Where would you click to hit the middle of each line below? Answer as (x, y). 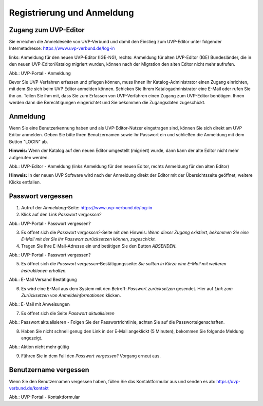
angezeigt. (32, 338)
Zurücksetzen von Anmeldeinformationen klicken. (71, 295)
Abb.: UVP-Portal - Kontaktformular (45, 397)
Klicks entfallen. (25, 182)
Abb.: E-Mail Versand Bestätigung (43, 279)
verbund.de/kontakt (29, 388)
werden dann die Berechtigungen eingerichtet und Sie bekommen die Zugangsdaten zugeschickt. (107, 103)
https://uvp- (228, 381)
